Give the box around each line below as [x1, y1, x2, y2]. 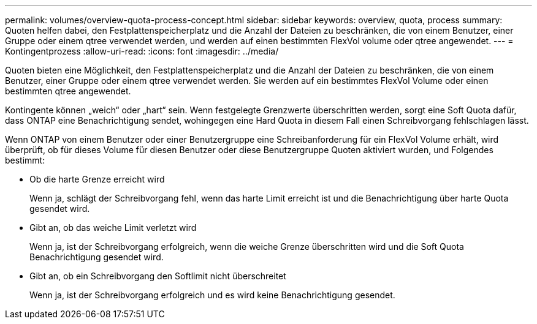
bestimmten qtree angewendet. [5, 86, 131, 96]
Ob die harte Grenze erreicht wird [29, 174, 165, 184]
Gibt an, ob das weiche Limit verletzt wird [29, 222, 197, 233]
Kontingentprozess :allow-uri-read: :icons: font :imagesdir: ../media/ [5, 46, 279, 56]
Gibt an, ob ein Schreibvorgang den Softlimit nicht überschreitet [29, 271, 286, 281]
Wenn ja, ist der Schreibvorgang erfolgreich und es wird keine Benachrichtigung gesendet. [29, 290, 395, 300]
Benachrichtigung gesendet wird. [29, 252, 164, 262]
